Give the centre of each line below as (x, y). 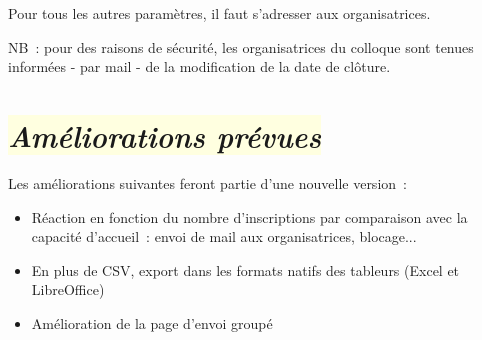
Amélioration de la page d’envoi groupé (152, 322)
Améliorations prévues (165, 135)
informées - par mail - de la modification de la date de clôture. (199, 66)
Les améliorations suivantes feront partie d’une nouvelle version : (207, 182)
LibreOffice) (68, 289)
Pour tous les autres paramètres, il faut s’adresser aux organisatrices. (219, 13)
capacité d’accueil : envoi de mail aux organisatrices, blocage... (224, 236)
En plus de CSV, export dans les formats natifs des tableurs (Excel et (245, 269)
